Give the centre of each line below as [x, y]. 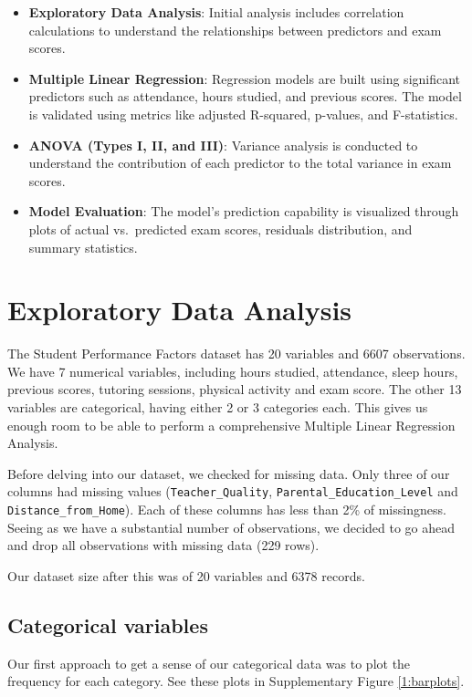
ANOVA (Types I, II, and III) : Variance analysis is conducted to [223, 145]
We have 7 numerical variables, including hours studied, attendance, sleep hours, [233, 371]
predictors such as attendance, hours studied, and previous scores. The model [245, 96]
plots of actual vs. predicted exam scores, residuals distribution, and [220, 229]
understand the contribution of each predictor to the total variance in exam [240, 163]
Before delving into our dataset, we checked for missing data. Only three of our [229, 473]
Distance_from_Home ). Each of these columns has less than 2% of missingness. [227, 510]
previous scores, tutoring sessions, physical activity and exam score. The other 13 [235, 389]
